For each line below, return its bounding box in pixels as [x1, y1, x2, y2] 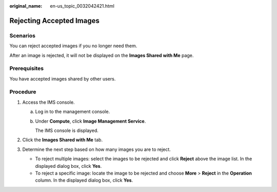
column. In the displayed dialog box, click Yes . [35, 177, 133, 183]
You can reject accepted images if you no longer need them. [9, 43, 137, 49]
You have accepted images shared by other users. [9, 75, 116, 82]
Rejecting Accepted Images [9, 16, 100, 25]
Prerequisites [9, 65, 44, 72]
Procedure [9, 88, 36, 95]
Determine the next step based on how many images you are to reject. [22, 146, 171, 152]
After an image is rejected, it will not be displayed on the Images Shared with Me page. [9, 52, 194, 59]
